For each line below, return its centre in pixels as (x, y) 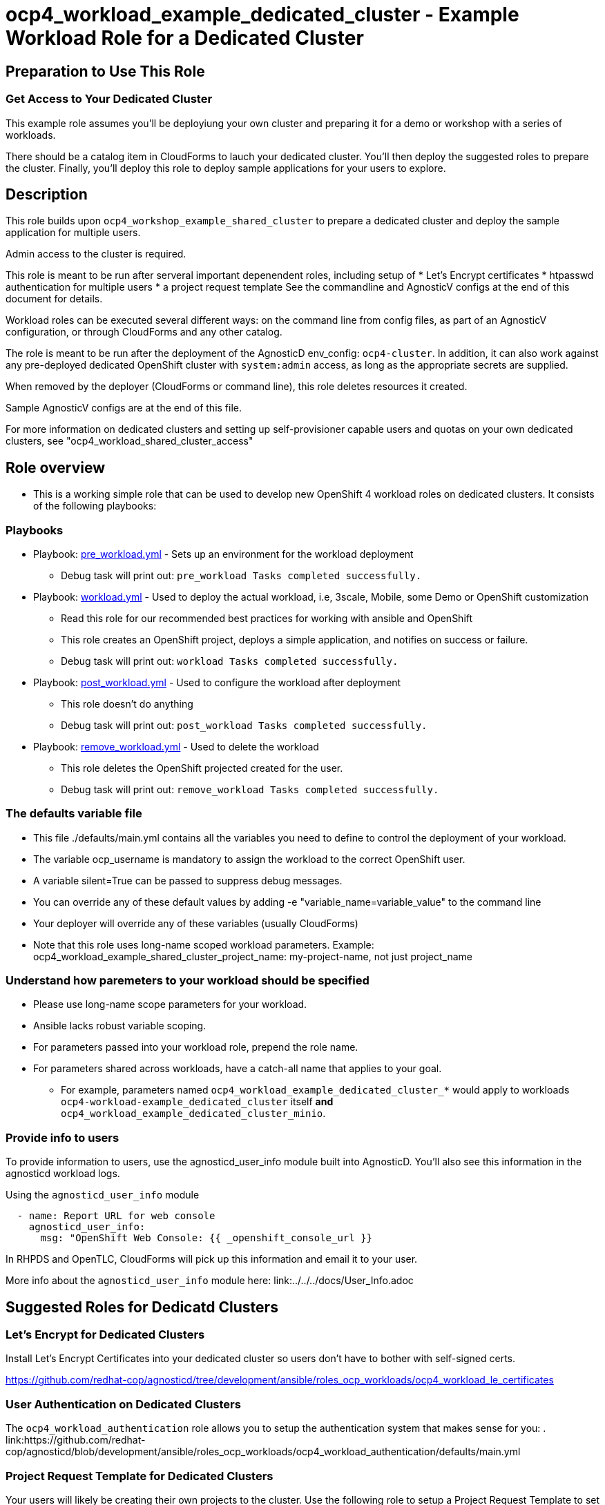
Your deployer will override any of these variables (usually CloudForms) (196, 923)
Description (47, 194)
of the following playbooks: (95, 506)
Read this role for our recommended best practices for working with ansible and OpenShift (267, 618)
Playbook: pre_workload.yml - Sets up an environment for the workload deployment (223, 554)
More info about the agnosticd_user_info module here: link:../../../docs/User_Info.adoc (210, 1281)
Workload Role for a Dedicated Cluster (185, 38)
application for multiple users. (73, 233)
